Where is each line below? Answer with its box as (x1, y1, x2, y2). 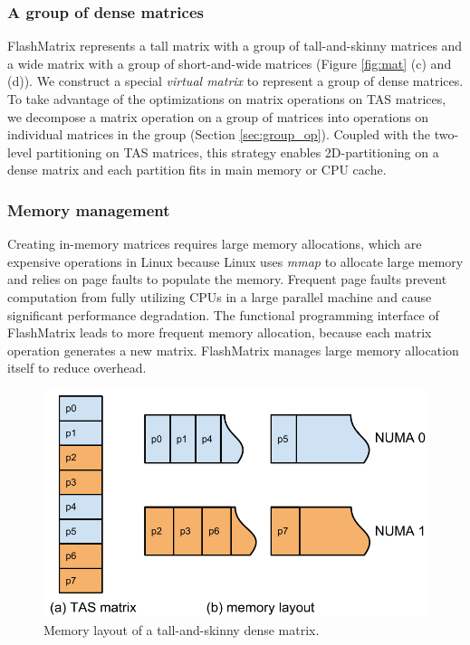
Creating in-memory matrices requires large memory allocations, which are (7, 234, 422, 253)
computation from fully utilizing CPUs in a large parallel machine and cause (7, 287, 432, 306)
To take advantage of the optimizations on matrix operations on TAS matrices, (7, 90, 446, 108)
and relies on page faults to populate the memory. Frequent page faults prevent (7, 270, 447, 289)
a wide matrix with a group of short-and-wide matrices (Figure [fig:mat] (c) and (7, 53, 452, 72)
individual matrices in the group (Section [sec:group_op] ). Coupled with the (7, 125, 431, 144)
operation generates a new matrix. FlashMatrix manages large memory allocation (7, 340, 459, 359)
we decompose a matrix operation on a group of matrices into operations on (7, 107, 429, 126)
